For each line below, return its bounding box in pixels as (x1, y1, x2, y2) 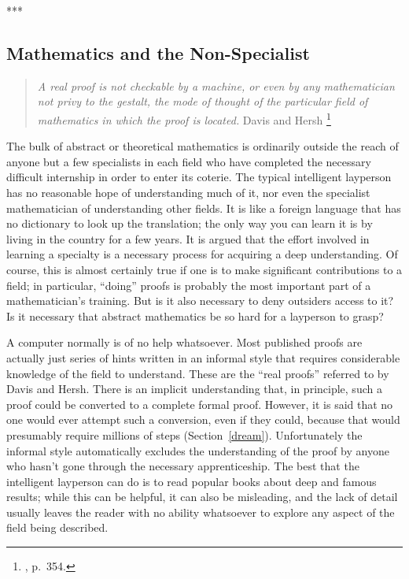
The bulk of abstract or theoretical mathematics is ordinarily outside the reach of (6, 138, 399, 154)
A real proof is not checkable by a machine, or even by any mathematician (37, 77, 395, 94)
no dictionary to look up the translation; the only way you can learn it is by (6, 215, 373, 232)
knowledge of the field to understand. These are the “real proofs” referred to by (6, 365, 389, 381)
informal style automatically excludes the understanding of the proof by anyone (6, 442, 389, 458)
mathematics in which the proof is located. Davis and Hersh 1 (37, 109, 331, 128)
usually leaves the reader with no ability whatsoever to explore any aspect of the (6, 503, 395, 520)
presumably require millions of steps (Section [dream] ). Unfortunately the (6, 426, 363, 443)
